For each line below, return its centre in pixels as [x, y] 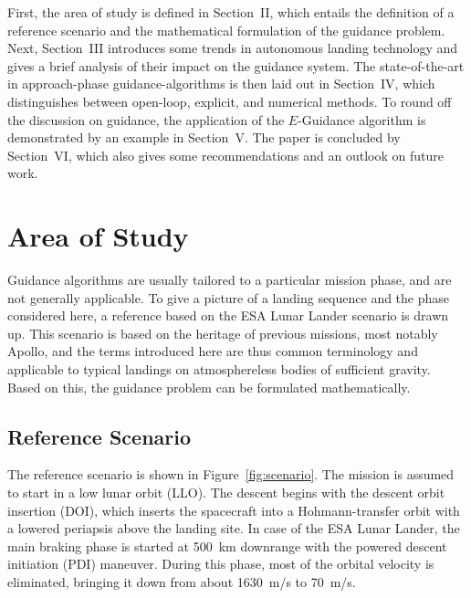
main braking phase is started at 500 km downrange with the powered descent [227, 546]
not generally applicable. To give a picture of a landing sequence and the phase [229, 297]
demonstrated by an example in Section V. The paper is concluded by [204, 137]
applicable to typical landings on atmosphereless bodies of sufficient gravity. [219, 369]
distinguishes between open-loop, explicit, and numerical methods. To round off [230, 101]
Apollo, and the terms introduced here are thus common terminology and [213, 351]
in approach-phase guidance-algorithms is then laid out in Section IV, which [221, 84]
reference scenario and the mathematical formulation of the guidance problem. [226, 30]
